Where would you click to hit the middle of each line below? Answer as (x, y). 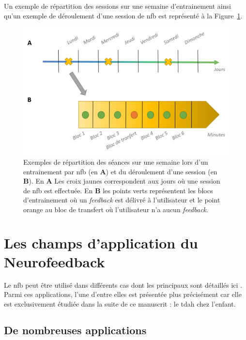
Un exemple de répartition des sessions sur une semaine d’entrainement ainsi (117, 6)
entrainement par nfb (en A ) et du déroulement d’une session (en (120, 171)
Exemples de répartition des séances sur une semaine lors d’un (116, 162)
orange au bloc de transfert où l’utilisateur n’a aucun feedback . (116, 209)
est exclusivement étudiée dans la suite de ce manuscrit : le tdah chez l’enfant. (120, 304)
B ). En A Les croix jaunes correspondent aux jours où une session (122, 181)
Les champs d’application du (101, 242)
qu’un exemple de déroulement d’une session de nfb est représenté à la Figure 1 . (123, 15)
